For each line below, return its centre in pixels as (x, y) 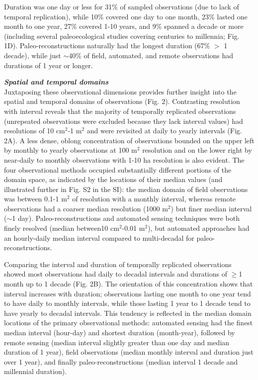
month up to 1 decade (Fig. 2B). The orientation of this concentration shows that (129, 284)
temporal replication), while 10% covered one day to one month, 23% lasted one (126, 16)
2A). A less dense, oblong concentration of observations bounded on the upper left (129, 140)
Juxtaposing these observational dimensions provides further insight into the (120, 91)
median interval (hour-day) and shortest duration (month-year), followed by (120, 332)
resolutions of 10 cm (35, 131)
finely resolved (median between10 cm (62, 228)
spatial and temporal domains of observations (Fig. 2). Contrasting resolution (122, 101)
